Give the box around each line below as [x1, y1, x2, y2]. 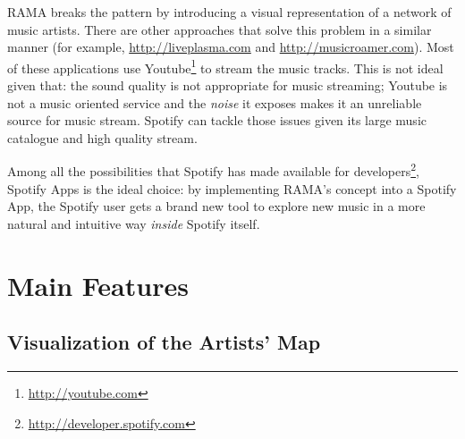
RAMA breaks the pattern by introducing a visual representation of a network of [7, 3, 452, 21]
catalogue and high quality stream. [7, 128, 198, 147]
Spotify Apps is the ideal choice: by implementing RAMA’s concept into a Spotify [7, 179, 457, 198]
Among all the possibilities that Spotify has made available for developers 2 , [7, 159, 419, 181]
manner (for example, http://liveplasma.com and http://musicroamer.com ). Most [7, 38, 454, 56]
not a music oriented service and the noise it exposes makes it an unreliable [7, 93, 422, 112]
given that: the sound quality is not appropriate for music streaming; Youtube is [7, 76, 448, 95]
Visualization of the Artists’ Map [7, 328, 321, 356]
